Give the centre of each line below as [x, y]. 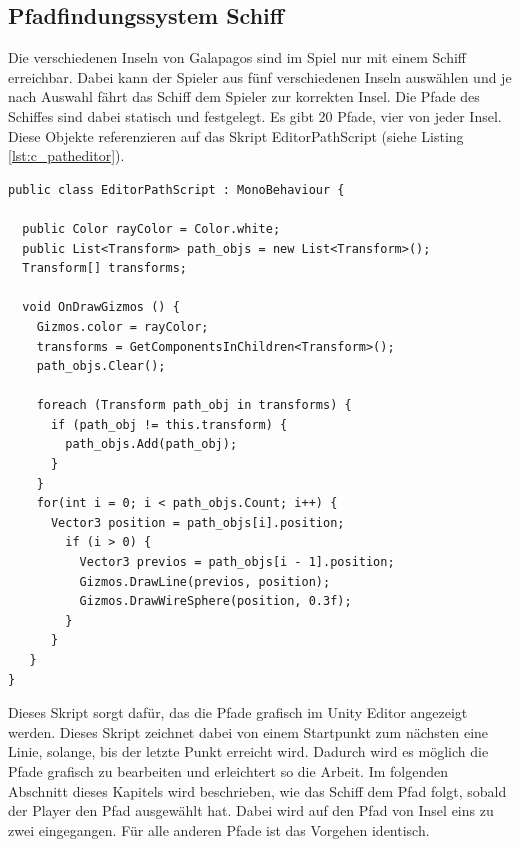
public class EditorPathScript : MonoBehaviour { [176, 189]
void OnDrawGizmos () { [101, 307]
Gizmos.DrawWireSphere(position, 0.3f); [215, 601]
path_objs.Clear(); [101, 366]
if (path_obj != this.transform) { [169, 424]
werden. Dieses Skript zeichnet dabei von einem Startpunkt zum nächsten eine [248, 731]
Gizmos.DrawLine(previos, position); [205, 581]
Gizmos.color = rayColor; [122, 326]
